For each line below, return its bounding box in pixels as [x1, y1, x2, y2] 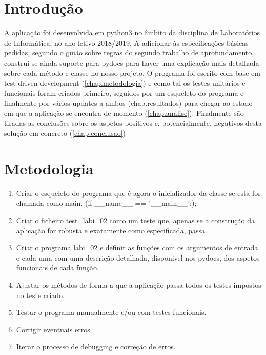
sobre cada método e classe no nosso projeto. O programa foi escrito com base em [4, 67, 260, 78]
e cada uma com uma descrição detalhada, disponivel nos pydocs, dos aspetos [16, 252, 260, 263]
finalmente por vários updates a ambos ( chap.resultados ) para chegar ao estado [4, 97, 253, 108]
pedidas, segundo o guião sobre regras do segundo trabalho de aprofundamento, [4, 47, 254, 58]
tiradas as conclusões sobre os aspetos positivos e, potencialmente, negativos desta [4, 117, 262, 128]
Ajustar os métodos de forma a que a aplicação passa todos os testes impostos [16, 279, 261, 290]
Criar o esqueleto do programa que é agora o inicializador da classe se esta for [16, 187, 261, 198]
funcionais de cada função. [16, 262, 99, 273]
